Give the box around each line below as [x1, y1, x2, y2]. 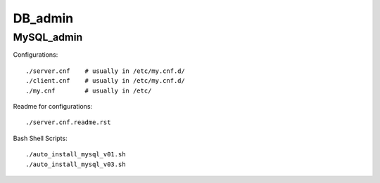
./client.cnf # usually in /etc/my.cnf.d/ [25, 77, 186, 85]
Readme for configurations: [13, 102, 93, 110]
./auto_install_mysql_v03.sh [25, 160, 126, 168]
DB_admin [13, 11, 74, 26]
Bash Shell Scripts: [13, 134, 68, 142]
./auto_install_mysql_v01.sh [25, 151, 126, 158]
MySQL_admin [13, 31, 83, 43]
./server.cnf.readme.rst [25, 118, 111, 126]
